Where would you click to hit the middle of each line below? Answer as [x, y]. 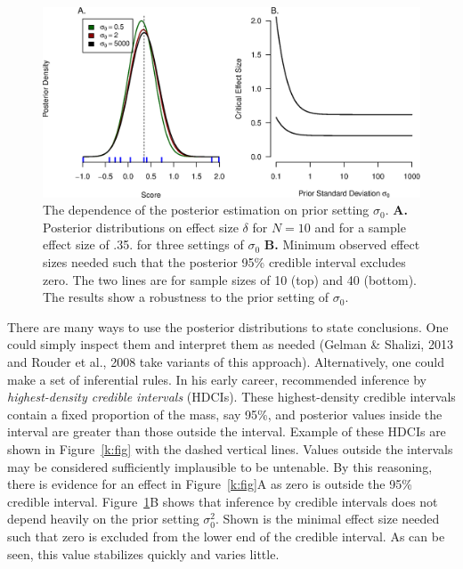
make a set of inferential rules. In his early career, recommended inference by [217, 379]
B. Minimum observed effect [342, 244]
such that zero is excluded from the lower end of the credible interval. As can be [226, 536]
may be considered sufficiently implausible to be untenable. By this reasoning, [220, 466]
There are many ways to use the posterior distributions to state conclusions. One [228, 326]
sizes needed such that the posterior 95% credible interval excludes [224, 262]
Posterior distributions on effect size [141, 227]
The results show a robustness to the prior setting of [186, 297]
